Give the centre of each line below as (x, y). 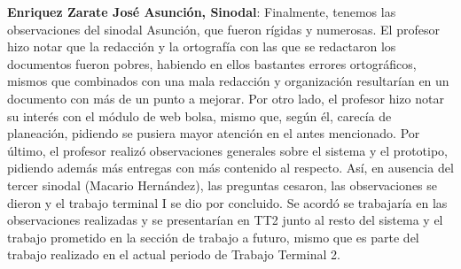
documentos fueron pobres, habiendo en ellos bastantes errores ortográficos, (212, 63)
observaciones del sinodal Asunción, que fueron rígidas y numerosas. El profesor (223, 29)
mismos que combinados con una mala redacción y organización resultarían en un (228, 81)
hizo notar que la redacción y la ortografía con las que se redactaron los (202, 46)
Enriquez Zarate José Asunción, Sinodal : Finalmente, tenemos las (202, 12)
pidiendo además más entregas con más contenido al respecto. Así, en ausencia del (230, 168)
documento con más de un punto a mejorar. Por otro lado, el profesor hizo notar (226, 98)
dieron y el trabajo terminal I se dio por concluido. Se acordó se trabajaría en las (227, 202)
